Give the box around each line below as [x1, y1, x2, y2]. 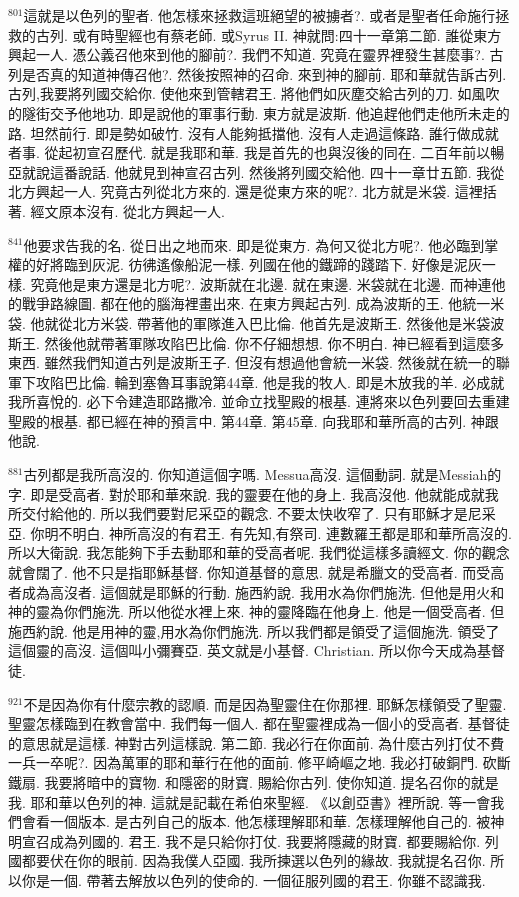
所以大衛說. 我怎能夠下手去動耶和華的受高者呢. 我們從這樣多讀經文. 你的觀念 [8, 542, 510, 563]
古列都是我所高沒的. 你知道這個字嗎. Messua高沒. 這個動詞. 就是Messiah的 [23, 464, 502, 485]
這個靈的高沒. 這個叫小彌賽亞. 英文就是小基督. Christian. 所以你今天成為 [8, 640, 478, 661]
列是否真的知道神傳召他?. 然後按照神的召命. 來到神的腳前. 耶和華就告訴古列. [8, 63, 507, 84]
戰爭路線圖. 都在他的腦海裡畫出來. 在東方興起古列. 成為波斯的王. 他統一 [21, 293, 491, 314]
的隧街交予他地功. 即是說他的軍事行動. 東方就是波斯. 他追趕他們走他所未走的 [8, 102, 510, 123]
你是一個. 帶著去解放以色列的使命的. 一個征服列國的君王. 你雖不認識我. [21, 869, 486, 890]
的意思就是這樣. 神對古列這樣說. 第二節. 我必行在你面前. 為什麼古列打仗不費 [8, 732, 505, 753]
